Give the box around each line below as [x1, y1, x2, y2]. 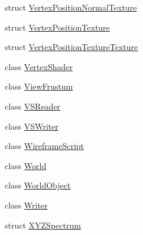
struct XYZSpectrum [5, 219, 81, 231]
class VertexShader [5, 60, 73, 72]
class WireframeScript [5, 140, 84, 152]
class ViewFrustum [5, 80, 73, 92]
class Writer [5, 198, 48, 211]
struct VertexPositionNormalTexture [5, 1, 137, 13]
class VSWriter [5, 120, 58, 132]
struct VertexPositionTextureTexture [5, 41, 138, 53]
